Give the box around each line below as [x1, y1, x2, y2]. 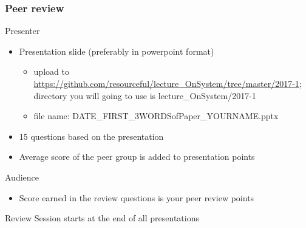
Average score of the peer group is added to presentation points [19, 150, 255, 163]
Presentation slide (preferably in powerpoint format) [19, 44, 214, 57]
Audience [5, 170, 39, 183]
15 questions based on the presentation [19, 130, 164, 142]
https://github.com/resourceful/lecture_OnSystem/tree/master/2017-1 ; [33, 77, 302, 89]
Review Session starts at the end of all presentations [5, 212, 199, 224]
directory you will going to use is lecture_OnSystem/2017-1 [33, 89, 256, 102]
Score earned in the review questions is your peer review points [19, 191, 254, 204]
